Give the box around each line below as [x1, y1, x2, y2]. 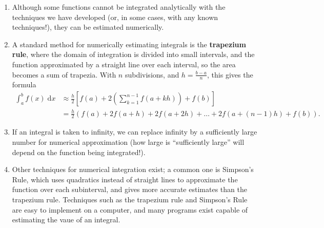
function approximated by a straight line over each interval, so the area [12, 59, 236, 69]
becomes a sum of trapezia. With [12, 69, 116, 80]
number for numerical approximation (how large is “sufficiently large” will [12, 136, 245, 147]
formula [12, 79, 36, 90]
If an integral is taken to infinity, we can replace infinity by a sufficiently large [12, 126, 257, 137]
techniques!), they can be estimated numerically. [12, 22, 164, 32]
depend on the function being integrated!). [12, 146, 146, 157]
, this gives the [207, 69, 253, 80]
